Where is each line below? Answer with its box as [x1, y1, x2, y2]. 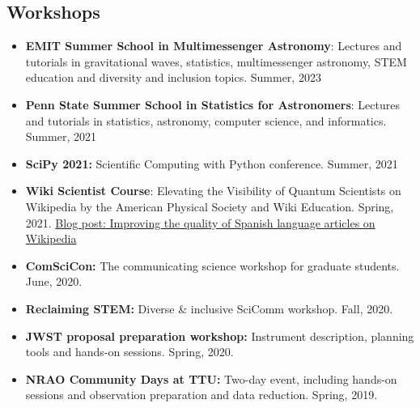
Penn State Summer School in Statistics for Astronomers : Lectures [25, 96, 400, 113]
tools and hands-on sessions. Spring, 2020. [25, 343, 234, 360]
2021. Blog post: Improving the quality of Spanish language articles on [25, 214, 375, 231]
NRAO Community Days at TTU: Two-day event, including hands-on [25, 370, 397, 387]
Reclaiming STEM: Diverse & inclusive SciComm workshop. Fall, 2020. [25, 300, 393, 317]
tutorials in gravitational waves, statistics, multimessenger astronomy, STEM [25, 53, 407, 70]
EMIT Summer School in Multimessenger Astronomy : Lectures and [25, 37, 402, 54]
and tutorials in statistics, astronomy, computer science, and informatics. [25, 112, 387, 129]
